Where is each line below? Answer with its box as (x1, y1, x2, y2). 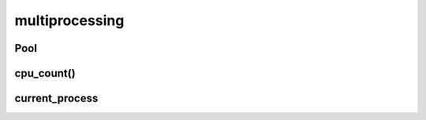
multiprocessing (14, 12, 125, 29)
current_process (14, 92, 99, 105)
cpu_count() (14, 67, 76, 80)
